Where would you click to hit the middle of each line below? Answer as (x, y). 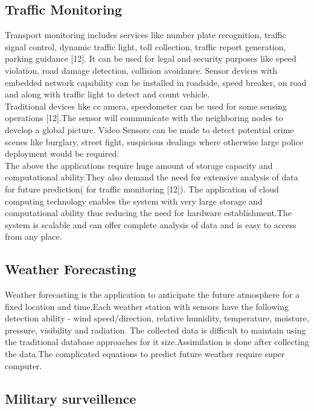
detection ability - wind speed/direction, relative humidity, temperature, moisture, (157, 318)
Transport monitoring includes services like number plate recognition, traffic (146, 35)
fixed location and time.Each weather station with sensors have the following (147, 306)
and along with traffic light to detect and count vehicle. (107, 94)
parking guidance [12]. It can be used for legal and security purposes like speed (151, 58)
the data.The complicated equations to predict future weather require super (145, 354)
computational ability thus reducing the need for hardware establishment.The (148, 213)
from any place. (34, 236)
